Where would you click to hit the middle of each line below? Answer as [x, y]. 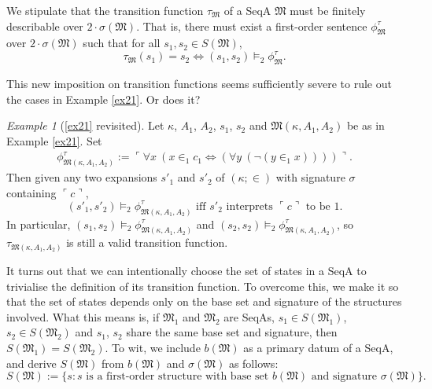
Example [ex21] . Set [54, 141]
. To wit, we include [153, 347]
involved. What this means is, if [83, 316]
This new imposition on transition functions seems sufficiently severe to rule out [199, 84]
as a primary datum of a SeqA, [318, 347]
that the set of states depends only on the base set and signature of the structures [204, 301]
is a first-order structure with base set [177, 377]
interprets [249, 206]
